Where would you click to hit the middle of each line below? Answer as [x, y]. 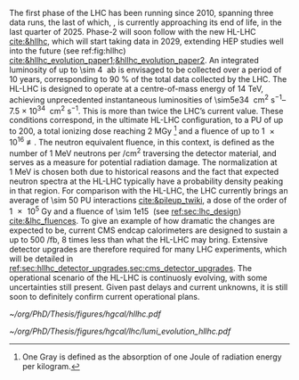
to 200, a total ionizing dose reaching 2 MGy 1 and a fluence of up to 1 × [142, 130]
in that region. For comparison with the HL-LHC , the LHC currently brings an [149, 191]
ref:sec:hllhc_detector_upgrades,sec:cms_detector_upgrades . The [130, 268]
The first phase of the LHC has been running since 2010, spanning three [141, 13]
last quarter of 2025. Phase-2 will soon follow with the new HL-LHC [133, 32]
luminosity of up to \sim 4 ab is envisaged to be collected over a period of [145, 70]
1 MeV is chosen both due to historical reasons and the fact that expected [144, 172]
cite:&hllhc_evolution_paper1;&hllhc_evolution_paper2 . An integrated [134, 60]
